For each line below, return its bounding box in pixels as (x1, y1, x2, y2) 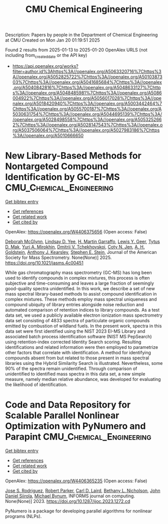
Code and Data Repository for (5, 399, 131, 411)
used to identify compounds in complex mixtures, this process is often (5, 275, 150, 281)
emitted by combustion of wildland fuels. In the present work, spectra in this (5, 323, 162, 329)
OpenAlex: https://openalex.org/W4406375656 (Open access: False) (5, 228, 147, 234)
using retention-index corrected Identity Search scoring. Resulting (5, 339, 141, 345)
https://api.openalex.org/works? (12, 63, 78, 69)
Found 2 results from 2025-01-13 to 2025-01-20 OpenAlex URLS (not (5, 47, 147, 53)
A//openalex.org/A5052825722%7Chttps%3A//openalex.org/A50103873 (12, 74, 162, 80)
